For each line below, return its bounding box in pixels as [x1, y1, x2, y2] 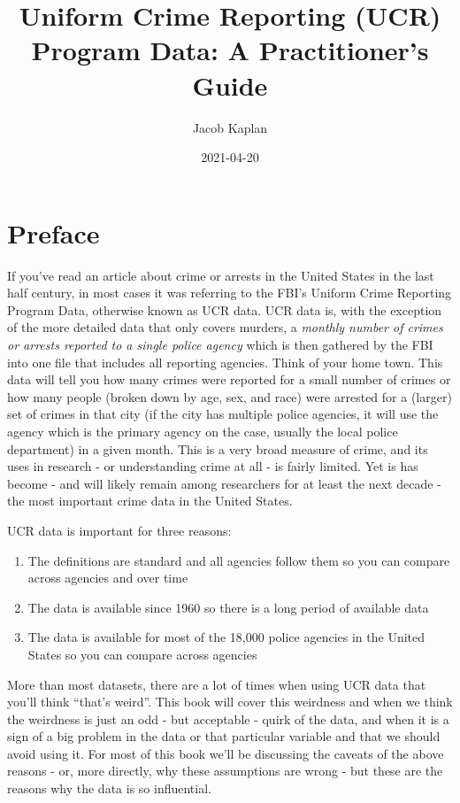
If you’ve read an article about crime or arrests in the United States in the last [7, 266, 434, 284]
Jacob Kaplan [192, 118, 268, 136]
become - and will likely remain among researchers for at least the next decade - [7, 474, 441, 492]
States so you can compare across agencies [27, 645, 257, 663]
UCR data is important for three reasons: [7, 521, 232, 539]
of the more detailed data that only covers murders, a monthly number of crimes [7, 318, 443, 336]
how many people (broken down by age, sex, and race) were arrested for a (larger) [7, 387, 452, 405]
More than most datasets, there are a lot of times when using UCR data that [7, 675, 426, 693]
